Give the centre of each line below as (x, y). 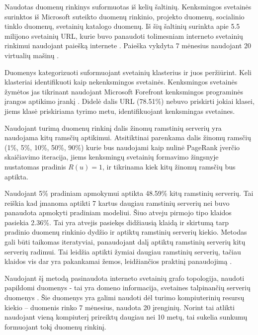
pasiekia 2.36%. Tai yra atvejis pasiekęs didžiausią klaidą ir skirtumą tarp (117, 222)
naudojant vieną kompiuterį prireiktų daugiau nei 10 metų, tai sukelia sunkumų (126, 317)
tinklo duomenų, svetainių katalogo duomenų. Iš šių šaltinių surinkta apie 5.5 (122, 26)
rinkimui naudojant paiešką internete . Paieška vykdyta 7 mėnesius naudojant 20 (128, 45)
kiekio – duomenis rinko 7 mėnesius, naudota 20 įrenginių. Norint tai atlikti (120, 307)
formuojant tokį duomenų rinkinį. (55, 326)
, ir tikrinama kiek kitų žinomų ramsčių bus (169, 166)
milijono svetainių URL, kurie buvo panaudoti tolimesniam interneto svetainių (124, 36)
